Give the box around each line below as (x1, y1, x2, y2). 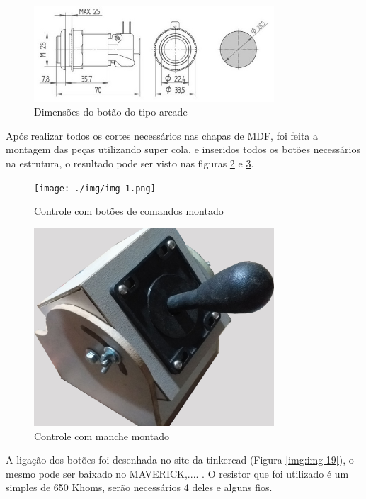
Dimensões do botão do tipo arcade (34, 104, 188, 119)
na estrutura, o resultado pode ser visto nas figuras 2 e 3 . (6, 155, 254, 170)
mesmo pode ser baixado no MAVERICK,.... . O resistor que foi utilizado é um (6, 466, 349, 481)
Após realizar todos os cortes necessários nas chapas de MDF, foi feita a (6, 128, 319, 142)
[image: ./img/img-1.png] (34, 183, 156, 194)
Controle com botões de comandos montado (34, 203, 224, 218)
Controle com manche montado (34, 428, 169, 443)
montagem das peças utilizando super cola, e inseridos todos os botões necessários (6, 142, 361, 157)
